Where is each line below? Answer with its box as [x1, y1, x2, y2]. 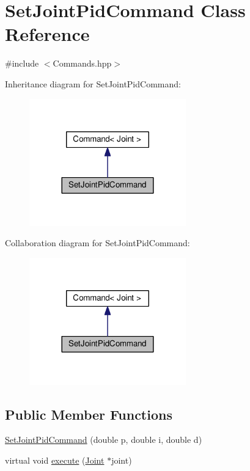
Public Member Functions [5, 404, 172, 423]
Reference [5, 21, 90, 46]
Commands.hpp [53, 57, 112, 70]
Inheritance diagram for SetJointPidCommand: [5, 77, 181, 90]
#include [5, 57, 39, 70]
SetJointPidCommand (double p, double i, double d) [5, 433, 202, 446]
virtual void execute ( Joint [5, 454, 105, 467]
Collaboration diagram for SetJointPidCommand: [5, 236, 190, 249]
